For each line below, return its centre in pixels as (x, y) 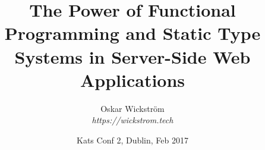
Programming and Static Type (132, 33)
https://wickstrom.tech (132, 120)
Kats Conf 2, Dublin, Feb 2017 (132, 140)
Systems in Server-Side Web (132, 56)
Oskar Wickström (132, 108)
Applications (132, 79)
